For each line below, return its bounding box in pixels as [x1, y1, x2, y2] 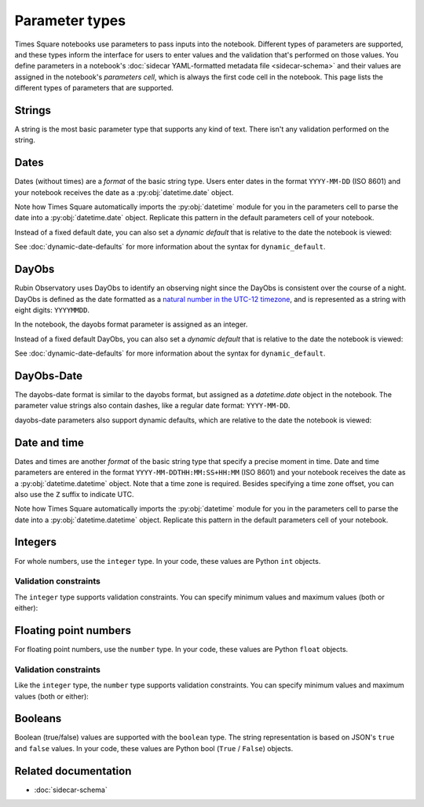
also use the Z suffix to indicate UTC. [14, 489, 134, 499]
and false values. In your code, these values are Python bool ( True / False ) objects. [14, 743, 294, 753]
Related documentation [14, 764, 132, 778]
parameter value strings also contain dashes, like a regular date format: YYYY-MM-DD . [14, 401, 291, 411]
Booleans [14, 712, 62, 725]
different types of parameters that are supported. [14, 83, 174, 93]
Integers [14, 536, 57, 549]
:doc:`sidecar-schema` [34, 785, 108, 794]
